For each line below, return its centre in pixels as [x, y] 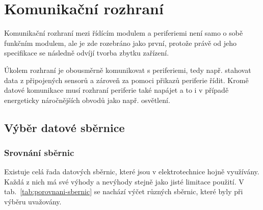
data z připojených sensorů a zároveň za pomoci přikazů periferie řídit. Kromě [126, 80]
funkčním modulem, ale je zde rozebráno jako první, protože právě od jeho [120, 43]
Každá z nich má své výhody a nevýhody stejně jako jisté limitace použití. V [124, 181]
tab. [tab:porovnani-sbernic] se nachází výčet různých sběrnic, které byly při [124, 191]
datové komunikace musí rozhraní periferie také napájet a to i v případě [116, 90]
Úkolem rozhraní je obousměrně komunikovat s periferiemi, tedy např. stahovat [128, 70]
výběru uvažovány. [33, 202]
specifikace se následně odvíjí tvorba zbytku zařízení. [87, 53]
